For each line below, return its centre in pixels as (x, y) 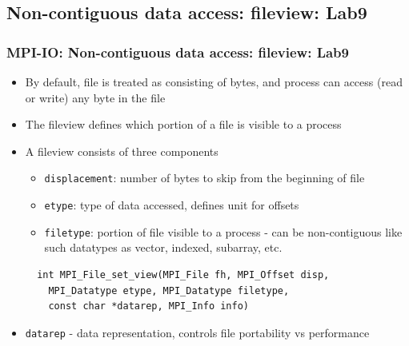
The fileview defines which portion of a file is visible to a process (183, 124)
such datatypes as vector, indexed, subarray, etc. (163, 247)
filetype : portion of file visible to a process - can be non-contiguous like (223, 231)
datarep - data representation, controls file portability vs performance (197, 332)
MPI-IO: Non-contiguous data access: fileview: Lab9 (178, 52)
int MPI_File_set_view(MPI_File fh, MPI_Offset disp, (183, 274)
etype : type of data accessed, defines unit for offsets (172, 205)
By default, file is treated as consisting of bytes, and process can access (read (214, 82)
